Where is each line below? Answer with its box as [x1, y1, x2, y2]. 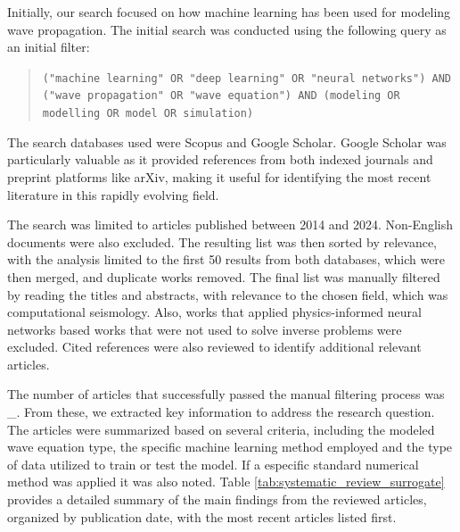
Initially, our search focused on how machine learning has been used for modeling [7, 3, 451, 21]
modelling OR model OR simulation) [42, 107, 254, 121]
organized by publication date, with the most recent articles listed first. [7, 507, 397, 526]
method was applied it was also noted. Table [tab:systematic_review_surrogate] [7, 472, 445, 491]
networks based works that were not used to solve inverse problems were [7, 320, 402, 338]
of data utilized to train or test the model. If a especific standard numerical [7, 454, 419, 473]
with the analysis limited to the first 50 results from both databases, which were [7, 250, 446, 269]
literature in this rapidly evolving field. [7, 185, 219, 204]
